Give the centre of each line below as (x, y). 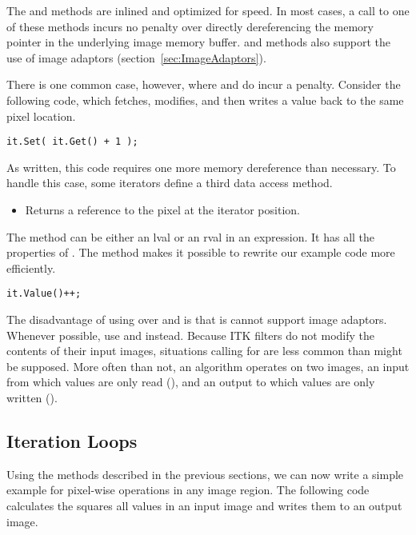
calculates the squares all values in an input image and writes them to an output (204, 505)
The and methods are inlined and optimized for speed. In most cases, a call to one (208, 10)
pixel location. (41, 116)
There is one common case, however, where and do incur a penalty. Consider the (204, 84)
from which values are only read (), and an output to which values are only (191, 382)
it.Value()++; (44, 294)
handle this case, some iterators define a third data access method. (170, 183)
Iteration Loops (72, 440)
